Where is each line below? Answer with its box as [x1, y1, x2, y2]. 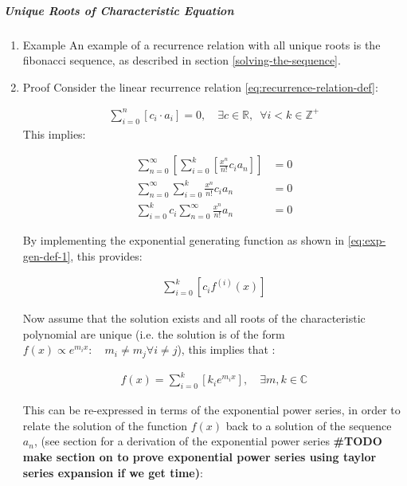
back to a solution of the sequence [225, 417, 392, 433]
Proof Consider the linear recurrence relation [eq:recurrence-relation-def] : [22, 78, 378, 95]
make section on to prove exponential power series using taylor [22, 448, 377, 464]
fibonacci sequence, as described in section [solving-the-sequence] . [22, 52, 341, 69]
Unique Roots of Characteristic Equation [4, 2, 234, 18]
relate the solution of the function [22, 417, 188, 433]
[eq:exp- [347, 231, 386, 248]
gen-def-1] [22, 247, 71, 264]
